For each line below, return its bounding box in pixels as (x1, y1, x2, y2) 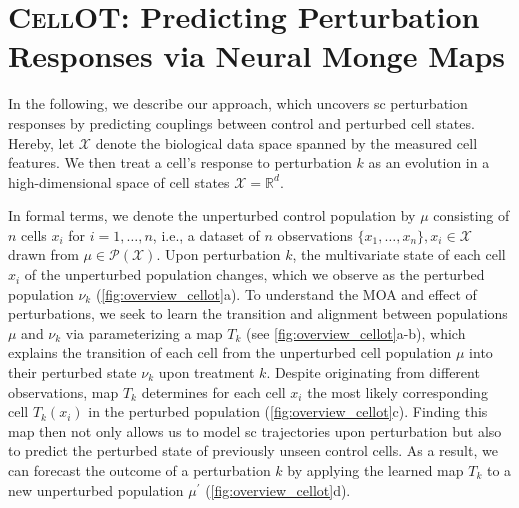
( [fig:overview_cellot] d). (205, 479, 351, 500)
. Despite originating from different (266, 362, 480, 383)
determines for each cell (141, 381, 286, 402)
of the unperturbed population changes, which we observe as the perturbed (24, 264, 485, 285)
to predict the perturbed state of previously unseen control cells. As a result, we (8, 440, 498, 461)
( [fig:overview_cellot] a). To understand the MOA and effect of (95, 283, 477, 304)
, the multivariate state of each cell (292, 244, 506, 265)
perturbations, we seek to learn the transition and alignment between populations (8, 303, 508, 324)
